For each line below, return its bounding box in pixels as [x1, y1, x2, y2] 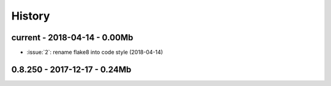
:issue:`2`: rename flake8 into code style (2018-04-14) [26, 49, 164, 56]
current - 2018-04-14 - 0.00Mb [11, 32, 134, 43]
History [11, 9, 50, 23]
